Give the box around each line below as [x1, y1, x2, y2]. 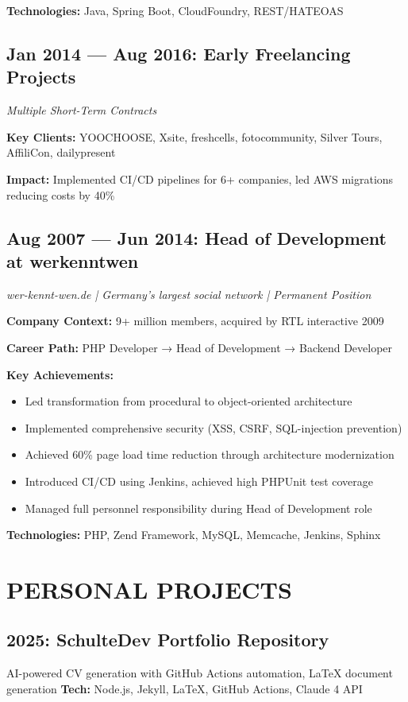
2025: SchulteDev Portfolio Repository [6, 627, 329, 652]
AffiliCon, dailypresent [6, 144, 116, 161]
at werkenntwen [6, 248, 139, 273]
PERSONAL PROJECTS [6, 572, 292, 605]
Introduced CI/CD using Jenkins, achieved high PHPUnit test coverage [25, 472, 373, 489]
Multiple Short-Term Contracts [6, 102, 157, 118]
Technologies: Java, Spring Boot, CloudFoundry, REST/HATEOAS [6, 2, 344, 18]
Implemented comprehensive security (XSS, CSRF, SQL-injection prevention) [25, 419, 402, 436]
